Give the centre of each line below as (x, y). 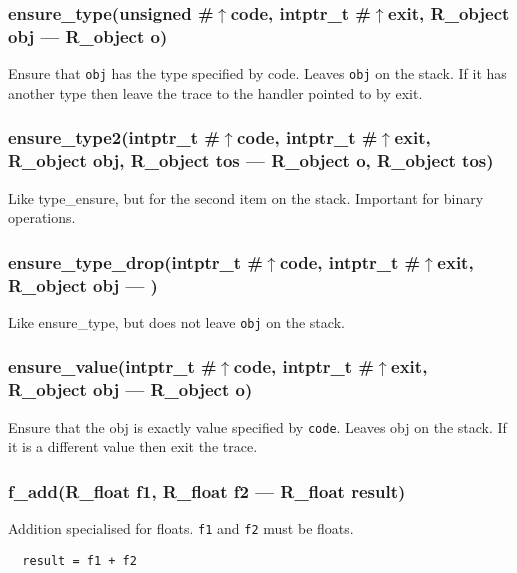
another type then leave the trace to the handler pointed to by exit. (215, 92)
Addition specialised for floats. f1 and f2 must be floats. (181, 528)
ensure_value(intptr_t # (112, 366)
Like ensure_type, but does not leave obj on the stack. (176, 321)
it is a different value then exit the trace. (133, 446)
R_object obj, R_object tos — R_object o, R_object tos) (251, 160)
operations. (42, 217)
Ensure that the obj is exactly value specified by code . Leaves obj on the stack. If (257, 426)
